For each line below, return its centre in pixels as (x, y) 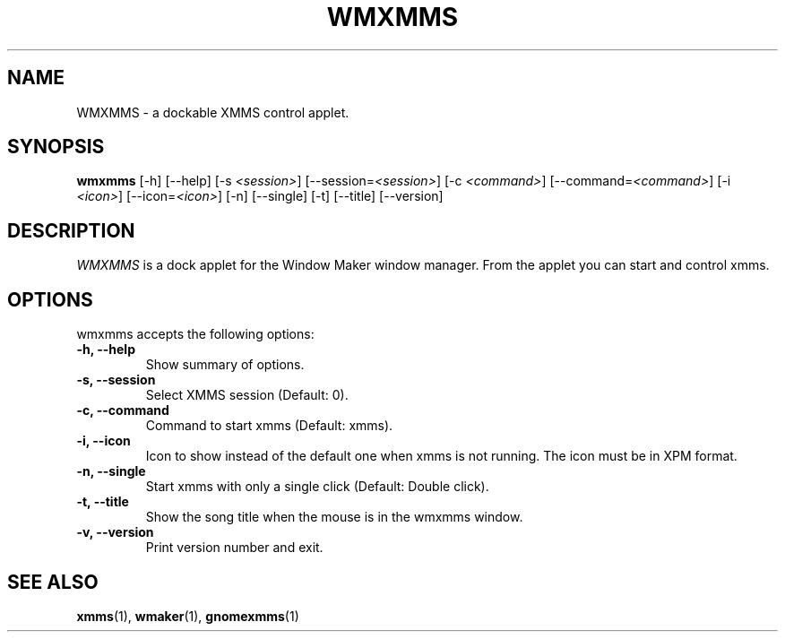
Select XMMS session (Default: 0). (247, 395)
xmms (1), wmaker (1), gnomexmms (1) (188, 616)
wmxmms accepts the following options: (195, 334)
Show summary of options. (225, 365)
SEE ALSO (53, 582)
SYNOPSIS (56, 147)
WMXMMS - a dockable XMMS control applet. (213, 112)
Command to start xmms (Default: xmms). (269, 426)
